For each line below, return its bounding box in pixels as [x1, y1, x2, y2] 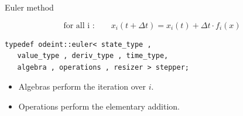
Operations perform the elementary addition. [18, 100, 180, 112]
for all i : [63, 21, 95, 30]
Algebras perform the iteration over [18, 80, 146, 93]
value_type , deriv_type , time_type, [17, 52, 169, 60]
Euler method [5, 1, 54, 13]
